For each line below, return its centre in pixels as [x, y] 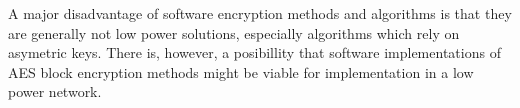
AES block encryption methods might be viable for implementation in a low [241, 71]
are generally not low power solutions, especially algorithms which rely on [234, 32]
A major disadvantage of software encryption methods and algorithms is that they [260, 13]
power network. [55, 91]
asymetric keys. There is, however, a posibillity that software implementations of [254, 52]
